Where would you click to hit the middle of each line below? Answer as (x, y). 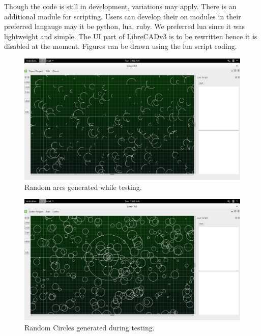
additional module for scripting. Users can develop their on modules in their (123, 16)
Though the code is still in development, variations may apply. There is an (120, 6)
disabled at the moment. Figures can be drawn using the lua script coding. (121, 46)
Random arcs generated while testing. (83, 187)
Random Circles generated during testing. (90, 327)
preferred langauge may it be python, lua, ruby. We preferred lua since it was (124, 26)
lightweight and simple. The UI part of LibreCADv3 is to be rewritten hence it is (131, 36)
